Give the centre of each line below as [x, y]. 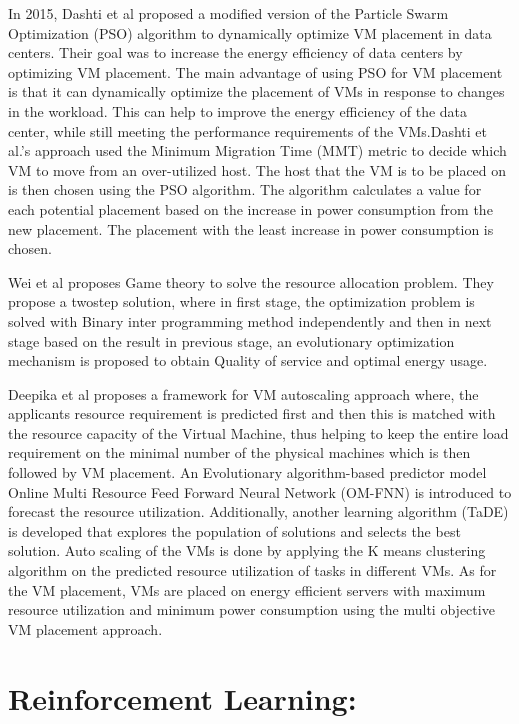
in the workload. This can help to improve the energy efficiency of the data [238, 110]
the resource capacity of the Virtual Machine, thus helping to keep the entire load [258, 432]
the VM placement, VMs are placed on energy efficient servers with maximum [247, 589]
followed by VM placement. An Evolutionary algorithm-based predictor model [247, 472]
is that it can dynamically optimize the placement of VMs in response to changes [256, 91]
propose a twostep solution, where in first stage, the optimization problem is [241, 301]
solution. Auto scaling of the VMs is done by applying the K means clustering [247, 550]
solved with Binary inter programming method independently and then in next [250, 320]
